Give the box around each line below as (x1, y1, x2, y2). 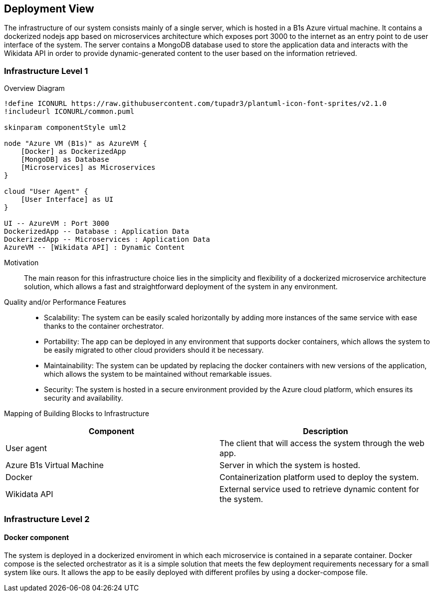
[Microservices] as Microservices (20, 163, 156, 172)
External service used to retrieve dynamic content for (219, 484, 420, 495)
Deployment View (4, 2, 94, 15)
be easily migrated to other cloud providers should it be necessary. (44, 346, 264, 355)
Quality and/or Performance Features (4, 298, 126, 307)
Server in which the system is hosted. (219, 460, 361, 471)
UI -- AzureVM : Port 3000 (4, 219, 109, 228)
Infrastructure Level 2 (4, 514, 90, 524)
